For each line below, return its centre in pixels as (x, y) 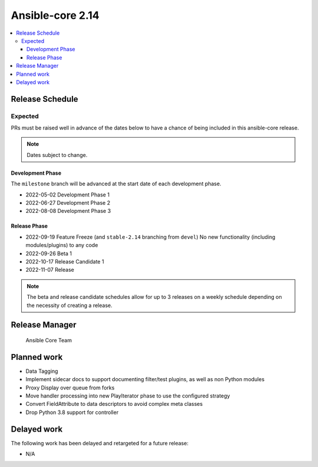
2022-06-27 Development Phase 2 (68, 203)
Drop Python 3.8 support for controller (72, 412)
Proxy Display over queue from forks (70, 388)
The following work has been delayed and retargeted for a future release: (100, 443)
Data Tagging (42, 371)
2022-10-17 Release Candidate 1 (65, 261)
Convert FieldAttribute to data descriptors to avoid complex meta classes (114, 404)
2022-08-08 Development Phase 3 (68, 211)
